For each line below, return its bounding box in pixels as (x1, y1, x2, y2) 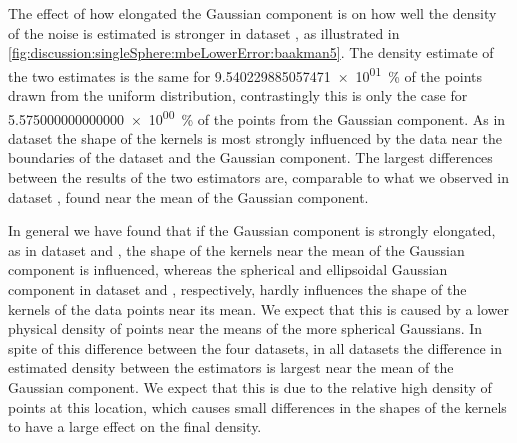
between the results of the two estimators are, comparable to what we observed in (8, 167, 510, 188)
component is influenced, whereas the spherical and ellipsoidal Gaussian (8, 259, 448, 280)
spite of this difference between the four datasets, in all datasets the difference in (8, 337, 503, 358)
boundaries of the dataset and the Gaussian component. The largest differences (8, 147, 493, 168)
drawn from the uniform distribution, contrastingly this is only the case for (8, 85, 468, 106)
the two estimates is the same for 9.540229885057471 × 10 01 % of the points (8, 62, 483, 86)
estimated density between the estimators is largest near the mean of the (8, 357, 454, 378)
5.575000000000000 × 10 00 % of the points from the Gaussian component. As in (8, 105, 506, 129)
